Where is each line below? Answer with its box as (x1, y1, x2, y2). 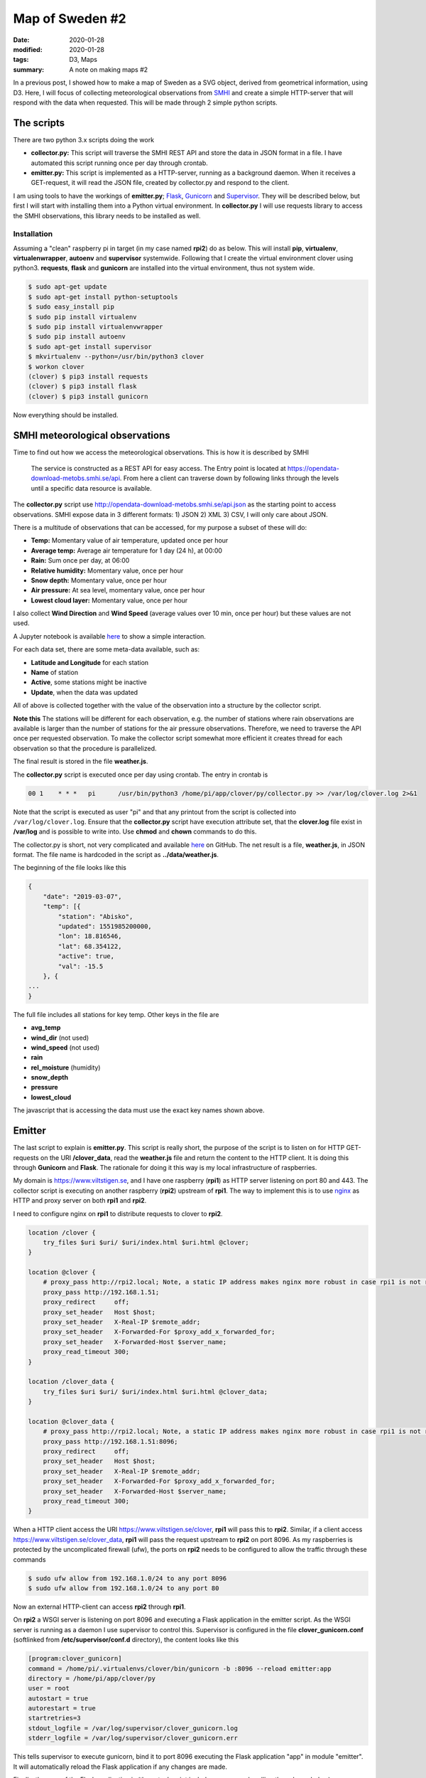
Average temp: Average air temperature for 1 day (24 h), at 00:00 (31, 546, 223, 555)
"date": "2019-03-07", (43, 893, 122, 900)
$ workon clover (28, 363, 85, 371)
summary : (13, 65, 45, 74)
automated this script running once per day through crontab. (31, 159, 209, 167)
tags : (13, 55, 29, 64)
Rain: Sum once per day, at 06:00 (31, 556, 130, 565)
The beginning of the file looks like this (13, 863, 127, 872)
